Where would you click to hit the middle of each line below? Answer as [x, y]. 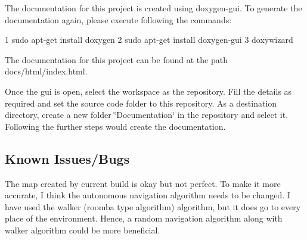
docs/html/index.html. [46, 71]
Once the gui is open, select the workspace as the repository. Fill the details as [148, 91]
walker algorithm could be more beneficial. [83, 230]
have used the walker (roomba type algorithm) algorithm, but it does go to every [153, 206]
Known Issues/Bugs [67, 158]
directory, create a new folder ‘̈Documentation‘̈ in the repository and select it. [147, 115]
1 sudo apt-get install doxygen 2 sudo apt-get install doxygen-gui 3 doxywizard [149, 40]
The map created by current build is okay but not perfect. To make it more [143, 183]
